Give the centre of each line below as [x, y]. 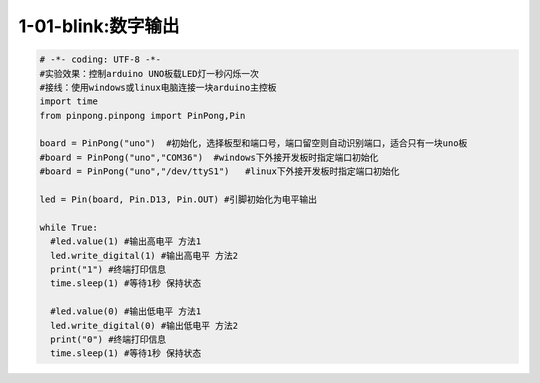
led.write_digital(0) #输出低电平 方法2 [144, 325]
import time [69, 101]
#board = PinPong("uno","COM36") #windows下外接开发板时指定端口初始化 [209, 157]
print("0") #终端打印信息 [108, 339]
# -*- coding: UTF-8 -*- [100, 59]
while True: [69, 227]
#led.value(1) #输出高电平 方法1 [126, 241]
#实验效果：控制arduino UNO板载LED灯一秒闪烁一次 [149, 73]
